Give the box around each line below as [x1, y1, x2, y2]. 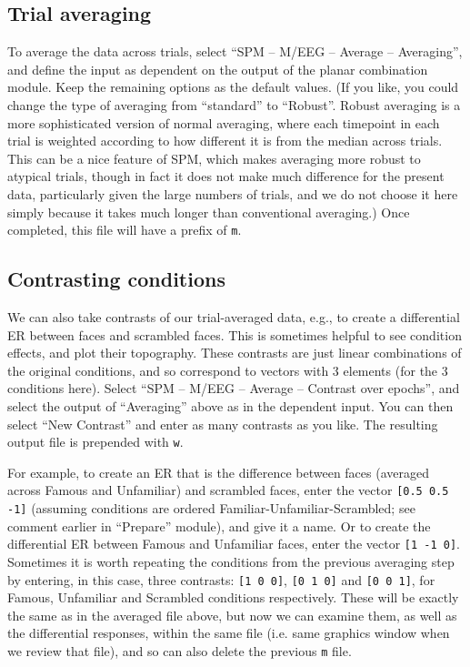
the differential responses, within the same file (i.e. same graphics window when [7, 623, 450, 642]
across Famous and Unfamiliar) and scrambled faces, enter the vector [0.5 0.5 [7, 480, 449, 500]
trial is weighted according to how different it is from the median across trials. [7, 131, 443, 150]
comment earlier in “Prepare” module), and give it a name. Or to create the [7, 516, 431, 535]
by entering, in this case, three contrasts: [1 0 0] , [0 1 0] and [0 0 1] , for [7, 570, 435, 589]
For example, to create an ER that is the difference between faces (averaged [7, 462, 429, 481]
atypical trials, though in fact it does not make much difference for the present [7, 167, 445, 186]
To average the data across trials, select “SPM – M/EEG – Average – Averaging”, [7, 42, 463, 61]
